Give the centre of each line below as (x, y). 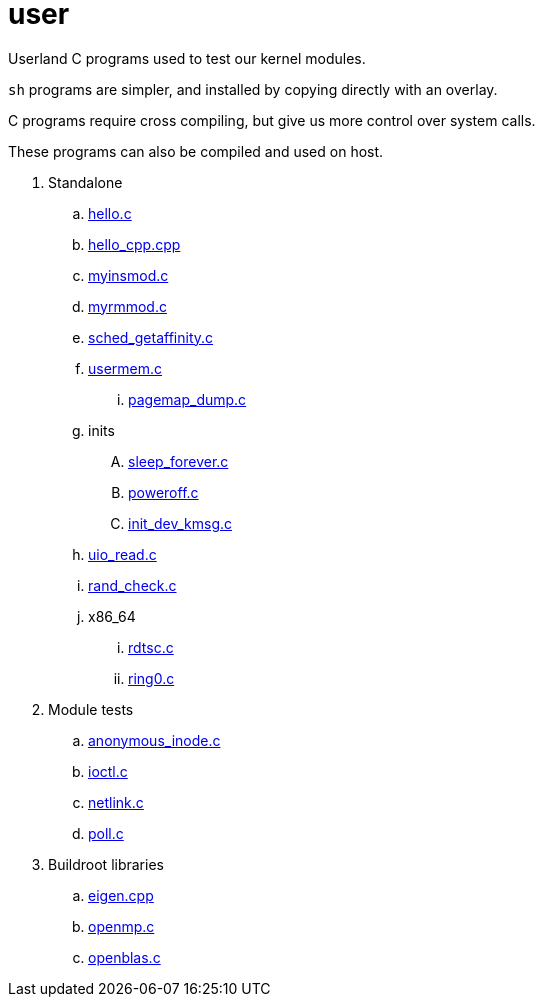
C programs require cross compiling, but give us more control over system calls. (272, 120)
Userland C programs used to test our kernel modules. (187, 58)
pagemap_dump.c (187, 399)
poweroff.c (163, 492)
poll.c (106, 833)
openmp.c (121, 926)
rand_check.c (132, 585)
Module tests (91, 709)
